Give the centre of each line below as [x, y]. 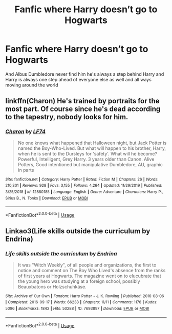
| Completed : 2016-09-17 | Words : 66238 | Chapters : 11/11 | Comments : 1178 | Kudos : [81, 302]
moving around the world [32, 85]
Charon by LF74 [26, 131]
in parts [26, 170]
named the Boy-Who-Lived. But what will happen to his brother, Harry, [92, 148]
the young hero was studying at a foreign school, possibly [79, 281]
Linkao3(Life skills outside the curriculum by [78, 231]
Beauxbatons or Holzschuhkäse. [52, 286]
